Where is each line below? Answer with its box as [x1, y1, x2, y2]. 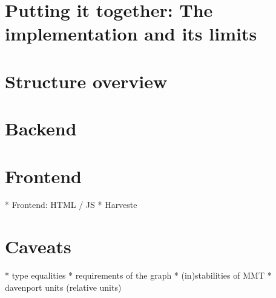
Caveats [5, 234, 71, 259]
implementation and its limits [5, 21, 257, 46]
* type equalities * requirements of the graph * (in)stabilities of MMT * [5, 269, 272, 282]
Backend [5, 116, 77, 141]
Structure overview [5, 68, 168, 93]
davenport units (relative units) [5, 280, 122, 293]
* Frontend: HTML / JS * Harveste [5, 198, 137, 211]
